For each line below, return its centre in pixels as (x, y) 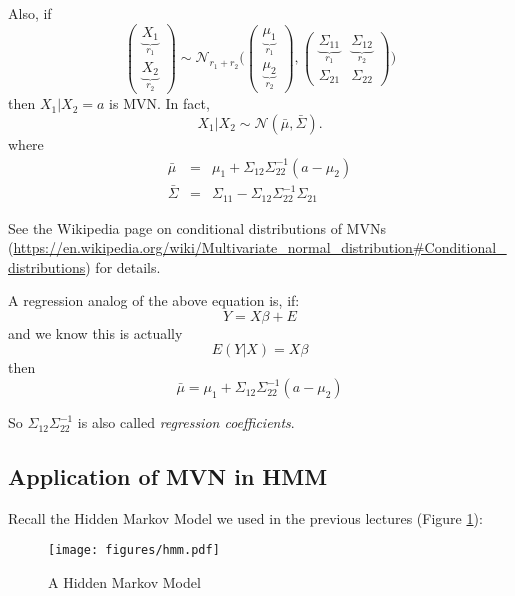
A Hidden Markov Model (124, 582)
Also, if (30, 13)
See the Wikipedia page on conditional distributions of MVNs (197, 227)
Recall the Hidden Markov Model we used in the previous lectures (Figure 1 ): (245, 517)
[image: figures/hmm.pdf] (134, 550)
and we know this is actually (95, 332)
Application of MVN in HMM (168, 476)
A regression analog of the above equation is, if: (154, 300)
